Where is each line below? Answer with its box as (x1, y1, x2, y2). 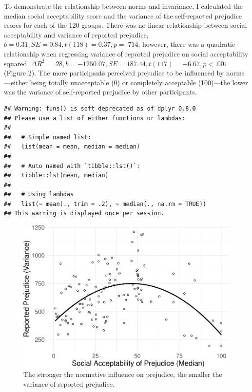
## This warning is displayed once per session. (4, 210, 165, 217)
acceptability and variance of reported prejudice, (4, 29, 149, 39)
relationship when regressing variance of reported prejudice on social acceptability (4, 48, 249, 58)
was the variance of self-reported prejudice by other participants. (4, 87, 197, 97)
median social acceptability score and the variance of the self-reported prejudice (4, 10, 242, 20)
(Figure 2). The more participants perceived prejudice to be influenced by (4, 68, 224, 78)
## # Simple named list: (4, 133, 91, 141)
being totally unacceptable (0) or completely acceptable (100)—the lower (30, 77, 248, 87)
